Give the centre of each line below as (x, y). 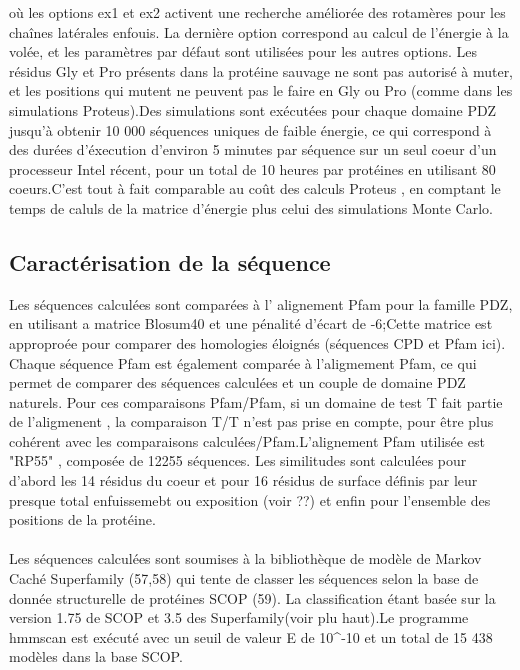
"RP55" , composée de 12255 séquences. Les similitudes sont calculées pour (238, 460)
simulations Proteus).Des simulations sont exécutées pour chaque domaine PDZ (253, 109)
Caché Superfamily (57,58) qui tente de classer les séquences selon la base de (244, 578)
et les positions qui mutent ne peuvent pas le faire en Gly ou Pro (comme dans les (261, 90)
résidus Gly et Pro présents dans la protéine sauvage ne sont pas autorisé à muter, (261, 70)
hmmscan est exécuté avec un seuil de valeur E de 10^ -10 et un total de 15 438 (251, 636)
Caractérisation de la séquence (170, 261)
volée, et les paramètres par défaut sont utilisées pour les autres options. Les (243, 51)
